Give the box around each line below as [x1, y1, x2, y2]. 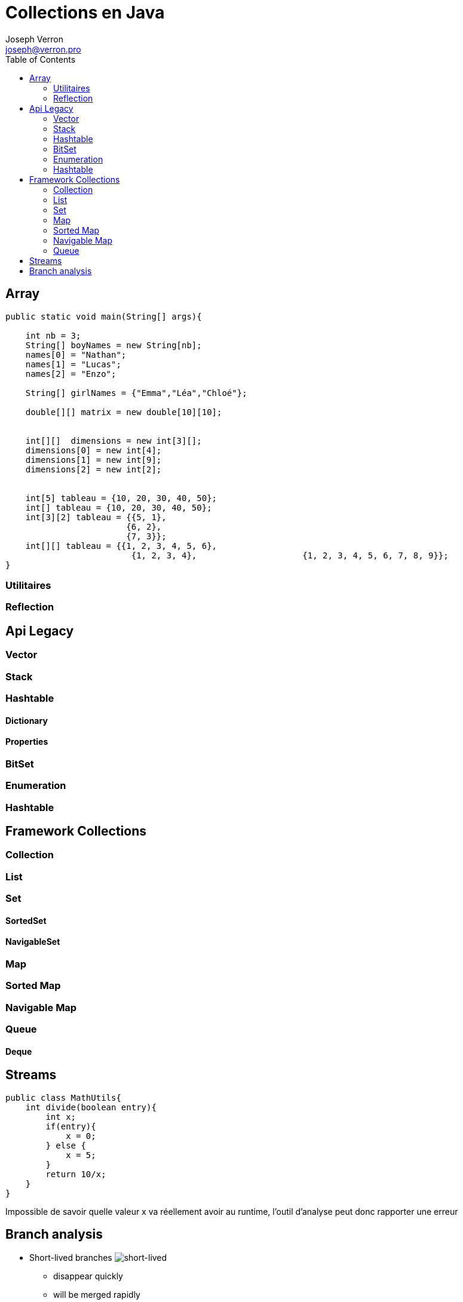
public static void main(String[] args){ [5, 311, 202, 321]
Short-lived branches [29, 1252, 112, 1263]
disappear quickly [53, 1270, 123, 1281]
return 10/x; [45, 1169, 106, 1179]
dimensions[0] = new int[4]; [25, 445, 162, 455]
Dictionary [5, 715, 48, 726]
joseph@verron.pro [5, 44, 81, 54]
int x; [45, 1111, 76, 1122]
